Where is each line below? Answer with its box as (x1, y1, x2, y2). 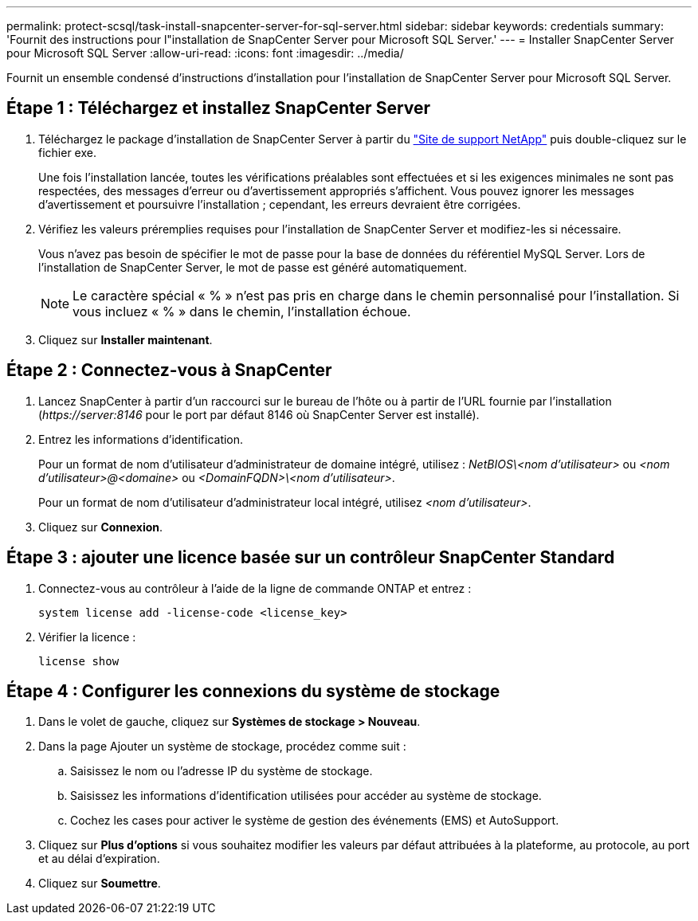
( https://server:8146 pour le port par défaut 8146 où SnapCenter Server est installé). (38, 407, 480, 421)
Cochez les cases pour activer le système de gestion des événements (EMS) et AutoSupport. (70, 813, 559, 828)
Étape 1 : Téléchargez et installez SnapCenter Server (6, 98, 431, 119)
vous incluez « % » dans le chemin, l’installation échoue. (73, 303, 411, 319)
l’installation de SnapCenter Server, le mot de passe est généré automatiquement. (38, 260, 467, 274)
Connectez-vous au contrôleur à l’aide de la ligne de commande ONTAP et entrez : (38, 581, 472, 595)
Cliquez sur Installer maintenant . (38, 332, 213, 347)
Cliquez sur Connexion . (38, 519, 163, 534)
